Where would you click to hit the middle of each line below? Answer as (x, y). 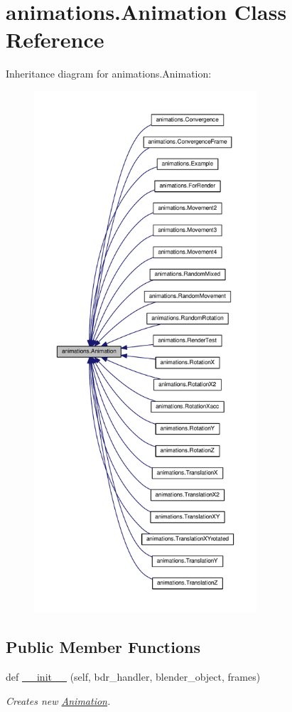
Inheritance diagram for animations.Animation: (109, 74)
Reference (55, 39)
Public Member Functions (103, 647)
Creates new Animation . (58, 700)
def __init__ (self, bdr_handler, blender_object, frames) (133, 677)
